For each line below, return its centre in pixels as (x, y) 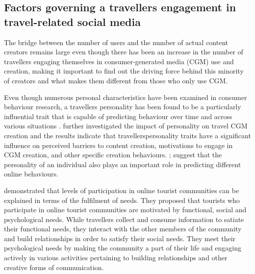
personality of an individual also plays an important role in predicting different (123, 164)
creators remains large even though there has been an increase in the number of (124, 52)
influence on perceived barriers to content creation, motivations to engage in (118, 145)
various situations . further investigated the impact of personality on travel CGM (126, 126)
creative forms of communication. (54, 267)
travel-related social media (72, 21)
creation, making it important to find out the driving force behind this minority (124, 71)
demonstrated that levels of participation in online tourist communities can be (122, 190)
